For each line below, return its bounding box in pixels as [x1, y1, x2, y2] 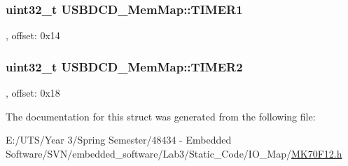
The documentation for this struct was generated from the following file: [6, 109, 316, 123]
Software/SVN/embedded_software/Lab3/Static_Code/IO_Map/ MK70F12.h [6, 146, 342, 160]
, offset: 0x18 [6, 85, 60, 100]
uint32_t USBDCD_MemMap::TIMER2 [6, 57, 243, 75]
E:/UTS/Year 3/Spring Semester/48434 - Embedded [6, 132, 232, 147]
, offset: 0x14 [6, 28, 60, 43]
